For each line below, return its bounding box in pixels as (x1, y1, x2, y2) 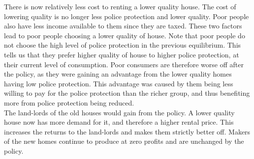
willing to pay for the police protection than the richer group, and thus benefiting (4, 88, 250, 98)
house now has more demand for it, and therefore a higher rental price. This (4, 117, 234, 127)
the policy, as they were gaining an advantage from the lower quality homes (4, 69, 232, 79)
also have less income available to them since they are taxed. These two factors (4, 21, 242, 31)
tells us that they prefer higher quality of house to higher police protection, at (4, 49, 239, 59)
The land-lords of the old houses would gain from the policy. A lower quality (4, 107, 235, 117)
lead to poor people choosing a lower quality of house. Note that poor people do (4, 30, 245, 40)
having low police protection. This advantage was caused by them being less (4, 78, 233, 88)
